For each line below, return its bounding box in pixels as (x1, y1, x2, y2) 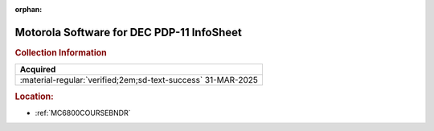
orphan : (14, 5, 43, 14)
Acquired (19, 64, 56, 76)
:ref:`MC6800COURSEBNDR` (35, 108, 131, 117)
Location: (14, 91, 54, 102)
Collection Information (14, 47, 108, 58)
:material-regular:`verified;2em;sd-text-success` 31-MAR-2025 (19, 75, 259, 86)
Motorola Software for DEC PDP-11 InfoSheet (14, 25, 243, 39)
